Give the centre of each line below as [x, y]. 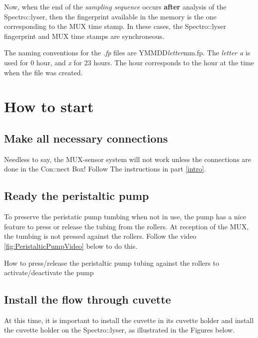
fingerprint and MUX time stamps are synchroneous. [84, 36]
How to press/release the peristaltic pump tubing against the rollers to [112, 262]
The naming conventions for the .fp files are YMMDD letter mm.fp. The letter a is [127, 53]
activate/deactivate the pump [49, 272]
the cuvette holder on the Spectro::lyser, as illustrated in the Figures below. [119, 330]
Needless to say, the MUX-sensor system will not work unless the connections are [128, 159]
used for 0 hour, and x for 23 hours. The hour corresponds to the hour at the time [129, 62]
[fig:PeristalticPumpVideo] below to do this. [71, 246]
